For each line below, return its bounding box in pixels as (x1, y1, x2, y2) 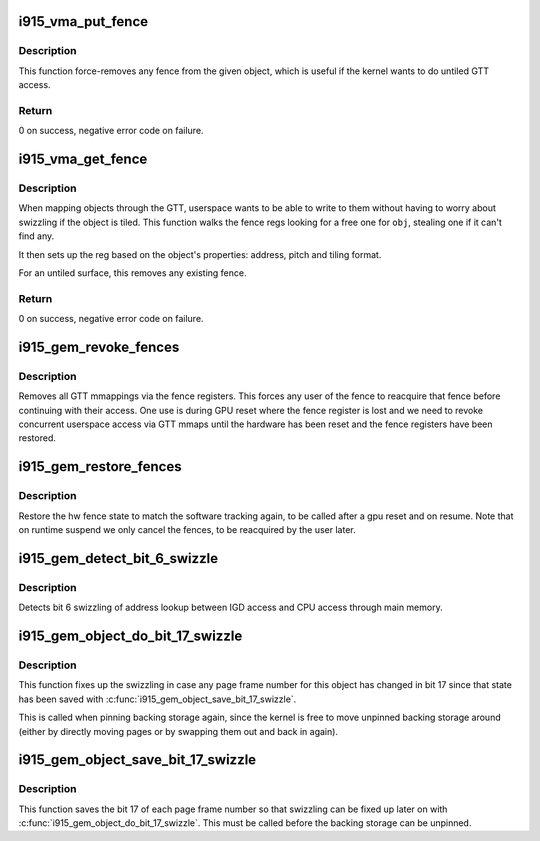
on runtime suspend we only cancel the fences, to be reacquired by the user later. (18, 524, 356, 536)
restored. (18, 432, 57, 444)
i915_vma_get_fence (18, 151, 148, 168)
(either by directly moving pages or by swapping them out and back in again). (18, 725, 339, 737)
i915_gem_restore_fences (18, 458, 182, 475)
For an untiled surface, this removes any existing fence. (18, 267, 247, 279)
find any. (18, 230, 55, 242)
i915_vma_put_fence (18, 13, 149, 30)
